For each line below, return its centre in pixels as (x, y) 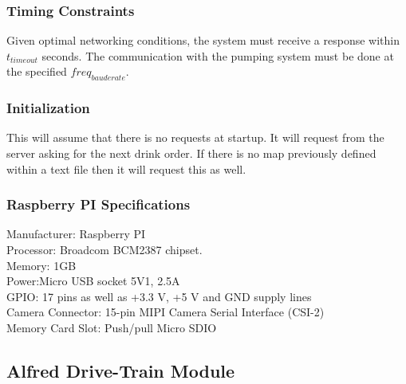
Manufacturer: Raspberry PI (76, 234)
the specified (37, 71)
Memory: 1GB (41, 265)
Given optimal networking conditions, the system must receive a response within (203, 40)
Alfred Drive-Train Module (121, 370)
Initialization (48, 108)
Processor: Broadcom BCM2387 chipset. (104, 250)
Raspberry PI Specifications (99, 204)
